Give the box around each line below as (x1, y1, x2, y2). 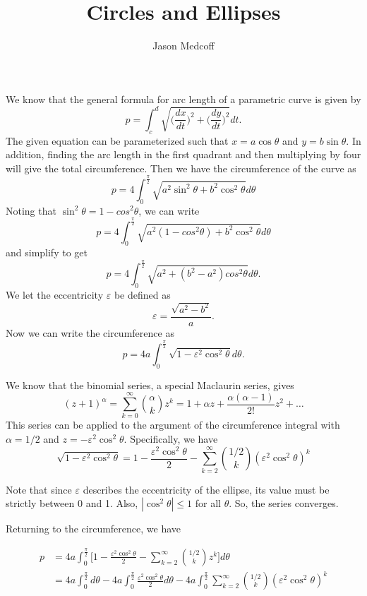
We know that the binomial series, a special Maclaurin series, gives (6, 377, 294, 392)
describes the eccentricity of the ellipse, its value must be (83, 482, 330, 496)
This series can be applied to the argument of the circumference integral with (6, 417, 340, 432)
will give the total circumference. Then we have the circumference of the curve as (6, 160, 356, 175)
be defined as (114, 287, 171, 302)
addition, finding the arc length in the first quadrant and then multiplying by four (6, 147, 361, 162)
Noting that (6, 203, 56, 217)
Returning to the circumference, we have (6, 521, 181, 536)
